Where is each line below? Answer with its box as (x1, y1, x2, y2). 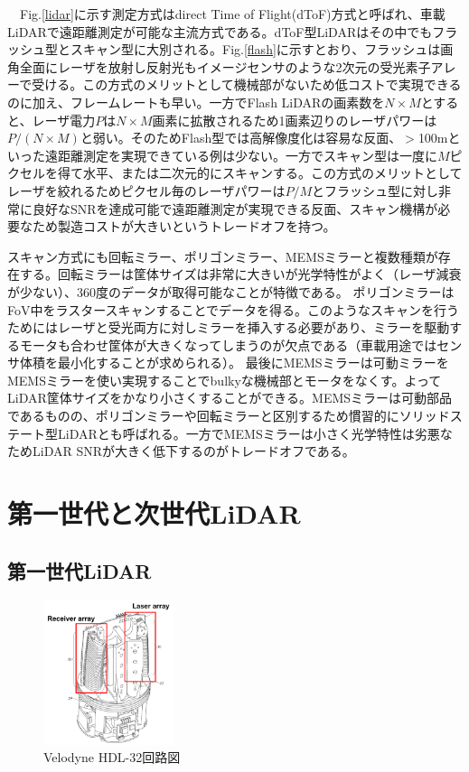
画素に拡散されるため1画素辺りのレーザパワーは (152, 110, 437, 129)
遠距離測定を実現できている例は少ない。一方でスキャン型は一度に (44, 145, 437, 164)
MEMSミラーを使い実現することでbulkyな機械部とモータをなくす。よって (7, 370, 442, 389)
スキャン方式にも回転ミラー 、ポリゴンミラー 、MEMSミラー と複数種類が (7, 246, 438, 265)
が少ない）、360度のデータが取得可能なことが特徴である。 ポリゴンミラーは (7, 282, 455, 301)
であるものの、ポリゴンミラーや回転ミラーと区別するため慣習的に (7, 406, 399, 425)
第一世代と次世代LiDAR (7, 495, 301, 532)
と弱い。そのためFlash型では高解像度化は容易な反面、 (80, 128, 402, 147)
